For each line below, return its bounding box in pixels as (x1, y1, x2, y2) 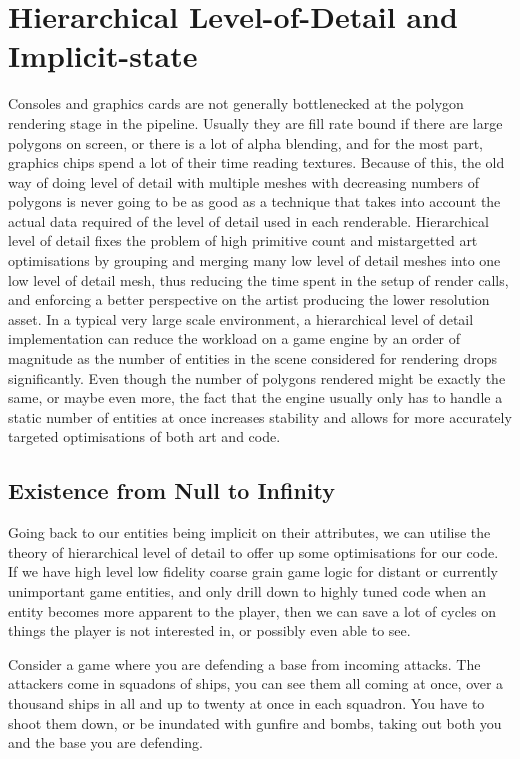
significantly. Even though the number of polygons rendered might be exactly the (8, 367, 506, 388)
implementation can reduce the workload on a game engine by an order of (8, 328, 461, 349)
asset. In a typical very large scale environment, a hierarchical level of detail (8, 308, 474, 329)
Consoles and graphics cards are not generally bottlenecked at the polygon (8, 93, 464, 114)
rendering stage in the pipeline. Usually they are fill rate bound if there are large (8, 112, 503, 133)
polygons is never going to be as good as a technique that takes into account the (8, 191, 501, 212)
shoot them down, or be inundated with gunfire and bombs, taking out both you (8, 712, 502, 733)
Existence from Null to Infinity (8, 475, 335, 506)
